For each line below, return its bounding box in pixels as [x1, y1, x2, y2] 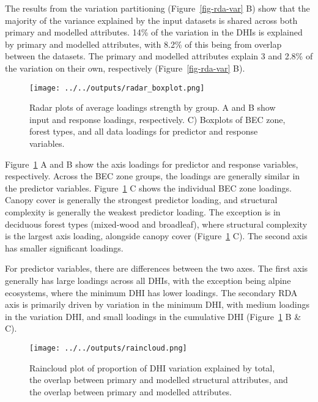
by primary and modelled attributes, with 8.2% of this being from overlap [5, 37, 282, 50]
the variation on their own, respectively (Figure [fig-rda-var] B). [5, 61, 245, 74]
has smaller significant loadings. [5, 241, 124, 254]
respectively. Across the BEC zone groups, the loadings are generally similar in [5, 169, 300, 182]
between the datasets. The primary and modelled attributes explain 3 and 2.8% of [5, 50, 313, 62]
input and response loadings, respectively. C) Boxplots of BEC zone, [29, 113, 286, 125]
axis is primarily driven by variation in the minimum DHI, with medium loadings [5, 298, 310, 311]
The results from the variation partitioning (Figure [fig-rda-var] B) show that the [5, 2, 310, 14]
